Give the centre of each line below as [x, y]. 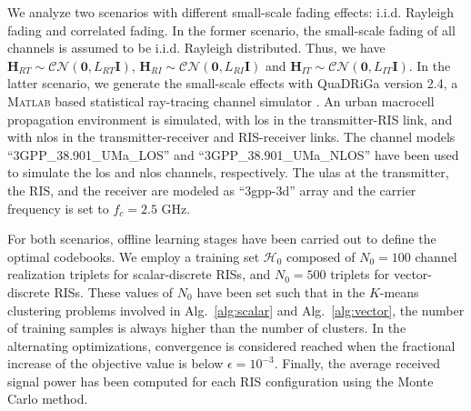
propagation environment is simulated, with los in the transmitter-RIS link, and [230, 119]
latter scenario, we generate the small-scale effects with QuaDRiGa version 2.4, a [233, 83]
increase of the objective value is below [115, 363]
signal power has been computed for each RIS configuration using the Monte [220, 381]
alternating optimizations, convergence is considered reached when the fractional [231, 345]
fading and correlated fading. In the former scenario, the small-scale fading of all [231, 30]
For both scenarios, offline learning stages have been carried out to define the [222, 239]
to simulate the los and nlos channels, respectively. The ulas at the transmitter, [228, 172]
